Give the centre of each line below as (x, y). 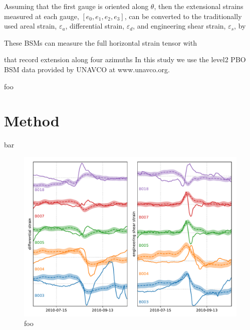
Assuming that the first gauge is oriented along (76, 6)
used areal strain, (31, 26)
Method (32, 121)
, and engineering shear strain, (179, 26)
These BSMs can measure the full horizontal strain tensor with (100, 42)
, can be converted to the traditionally (183, 16)
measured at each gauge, (42, 16)
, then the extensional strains (199, 6)
